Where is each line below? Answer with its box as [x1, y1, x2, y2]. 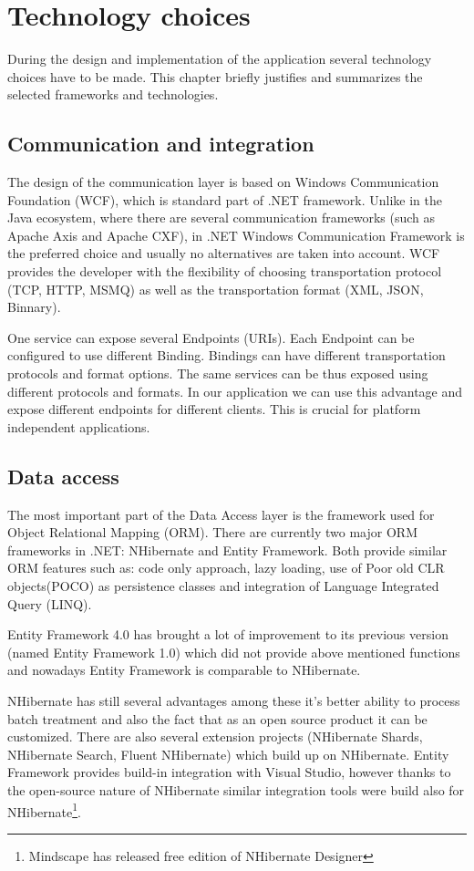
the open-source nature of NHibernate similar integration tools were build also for [7, 780, 465, 799]
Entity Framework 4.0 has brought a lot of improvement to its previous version [7, 625, 448, 644]
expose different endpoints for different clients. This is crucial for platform [7, 399, 421, 419]
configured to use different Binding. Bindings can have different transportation [7, 346, 446, 365]
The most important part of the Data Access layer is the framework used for [7, 504, 435, 524]
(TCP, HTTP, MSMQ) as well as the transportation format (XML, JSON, [7, 279, 424, 298]
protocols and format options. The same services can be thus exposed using [7, 364, 428, 383]
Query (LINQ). [7, 594, 92, 613]
